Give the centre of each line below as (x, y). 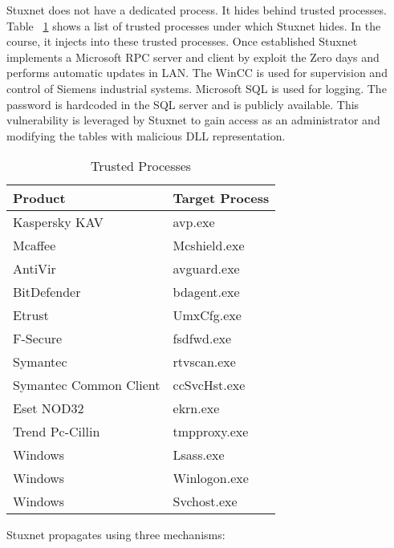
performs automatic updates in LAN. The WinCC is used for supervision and (197, 73)
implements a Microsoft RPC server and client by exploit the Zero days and (193, 57)
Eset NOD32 (49, 408)
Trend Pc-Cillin (57, 432)
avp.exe (194, 222)
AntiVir (35, 269)
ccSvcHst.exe (209, 385)
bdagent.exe (206, 292)
